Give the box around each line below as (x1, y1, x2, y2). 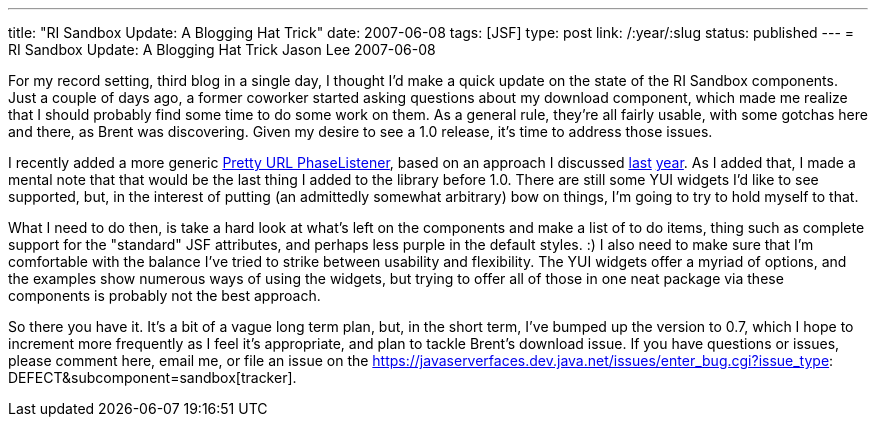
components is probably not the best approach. (8, 287, 321, 304)
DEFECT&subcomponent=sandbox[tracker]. (8, 369, 297, 386)
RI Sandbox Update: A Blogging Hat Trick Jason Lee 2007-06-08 (8, 41, 436, 58)
